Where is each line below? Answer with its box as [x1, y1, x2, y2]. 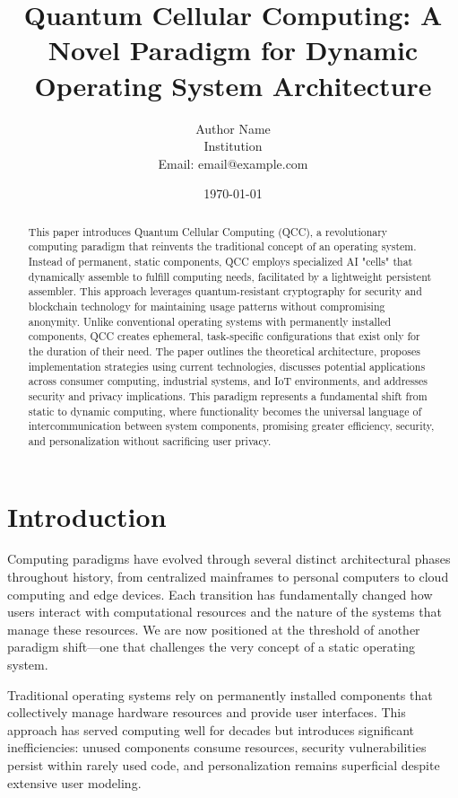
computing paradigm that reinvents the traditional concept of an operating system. [28, 239, 417, 254]
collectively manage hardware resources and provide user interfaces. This [7, 703, 406, 722]
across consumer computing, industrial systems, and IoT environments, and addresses [28, 373, 428, 389]
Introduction [7, 497, 167, 534]
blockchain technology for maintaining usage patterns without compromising [28, 298, 385, 313]
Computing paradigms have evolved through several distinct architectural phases [7, 549, 451, 568]
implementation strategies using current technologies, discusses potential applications [28, 358, 426, 373]
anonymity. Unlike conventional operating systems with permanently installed [28, 313, 392, 329]
